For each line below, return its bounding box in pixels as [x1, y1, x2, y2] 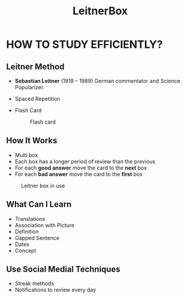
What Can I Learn [6, 199, 72, 209]
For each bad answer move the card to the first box [14, 170, 143, 177]
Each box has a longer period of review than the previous [14, 158, 156, 165]
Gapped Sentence [14, 234, 60, 241]
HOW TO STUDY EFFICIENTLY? [6, 38, 163, 51]
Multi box [14, 151, 38, 159]
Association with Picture [14, 221, 75, 229]
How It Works [6, 135, 58, 146]
